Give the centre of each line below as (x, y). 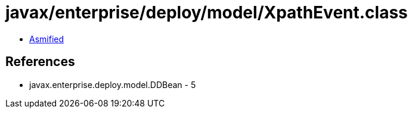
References (40, 62)
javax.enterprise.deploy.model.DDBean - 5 (113, 84)
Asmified (47, 39)
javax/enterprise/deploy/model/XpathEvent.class (207, 12)
